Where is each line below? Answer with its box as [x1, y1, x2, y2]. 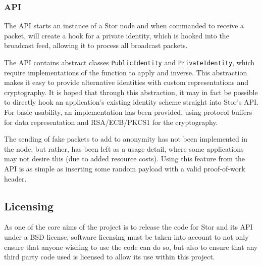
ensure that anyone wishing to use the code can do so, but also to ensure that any [4, 241, 258, 252]
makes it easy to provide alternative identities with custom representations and [4, 77, 248, 87]
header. [4, 173, 27, 184]
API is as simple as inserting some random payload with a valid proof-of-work [4, 163, 245, 173]
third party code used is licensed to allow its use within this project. [4, 251, 215, 262]
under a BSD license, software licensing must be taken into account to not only [4, 231, 249, 242]
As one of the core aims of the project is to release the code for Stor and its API [4, 222, 253, 232]
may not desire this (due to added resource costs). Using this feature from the [4, 153, 245, 164]
